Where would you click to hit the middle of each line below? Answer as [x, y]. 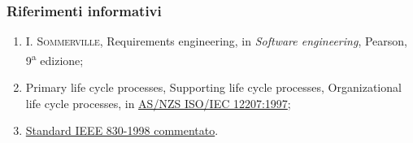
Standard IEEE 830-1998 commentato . [122, 130]
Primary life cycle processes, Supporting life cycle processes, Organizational [213, 87]
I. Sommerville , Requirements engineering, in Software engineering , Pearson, [216, 41]
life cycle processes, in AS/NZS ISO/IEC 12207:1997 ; [158, 103]
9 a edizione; [54, 58]
